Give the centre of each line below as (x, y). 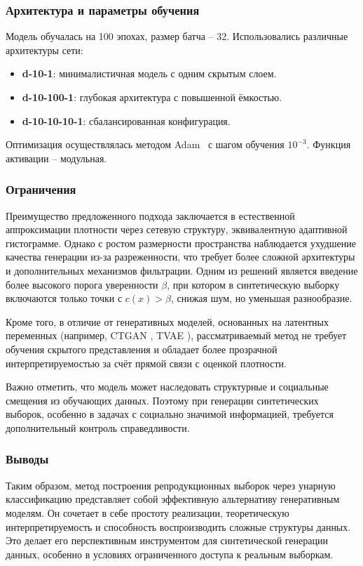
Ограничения (41, 189)
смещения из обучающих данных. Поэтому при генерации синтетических (162, 400)
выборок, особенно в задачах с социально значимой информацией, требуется (170, 414)
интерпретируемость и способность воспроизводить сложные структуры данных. (178, 526)
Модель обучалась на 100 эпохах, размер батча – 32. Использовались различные (177, 36)
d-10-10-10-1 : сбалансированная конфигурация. (126, 120)
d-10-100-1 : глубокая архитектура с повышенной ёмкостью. (152, 97)
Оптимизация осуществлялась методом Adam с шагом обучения (145, 144)
